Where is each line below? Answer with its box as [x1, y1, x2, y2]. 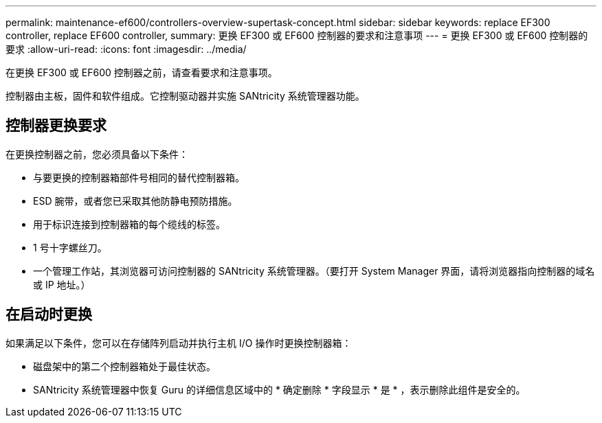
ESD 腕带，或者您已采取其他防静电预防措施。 [33, 194, 238, 207]
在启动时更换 [5, 306, 92, 323]
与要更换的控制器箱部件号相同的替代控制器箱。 [33, 171, 245, 183]
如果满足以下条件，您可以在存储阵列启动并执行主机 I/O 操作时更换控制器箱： [5, 336, 352, 349]
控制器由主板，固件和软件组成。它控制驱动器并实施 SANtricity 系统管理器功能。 [5, 90, 365, 102]
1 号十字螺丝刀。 [33, 241, 107, 253]
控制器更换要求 [5, 117, 107, 135]
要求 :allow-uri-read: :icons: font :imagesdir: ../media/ [5, 43, 247, 55]
